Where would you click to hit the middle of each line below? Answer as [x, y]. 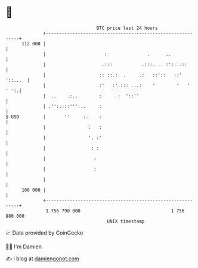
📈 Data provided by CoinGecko [44, 233]
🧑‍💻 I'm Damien [24, 247]
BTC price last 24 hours [127, 28]
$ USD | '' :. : [54, 117]
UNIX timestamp [126, 221]
